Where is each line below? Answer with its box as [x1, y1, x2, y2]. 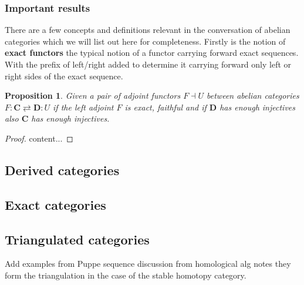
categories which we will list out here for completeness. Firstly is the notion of [5, 35, 286, 47]
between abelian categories [207, 89, 299, 102]
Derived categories [5, 160, 120, 179]
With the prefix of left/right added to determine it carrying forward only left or [5, 58, 292, 70]
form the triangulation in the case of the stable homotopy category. [5, 269, 246, 281]
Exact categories [5, 195, 106, 213]
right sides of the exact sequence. [5, 69, 123, 82]
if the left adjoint [53, 100, 114, 113]
